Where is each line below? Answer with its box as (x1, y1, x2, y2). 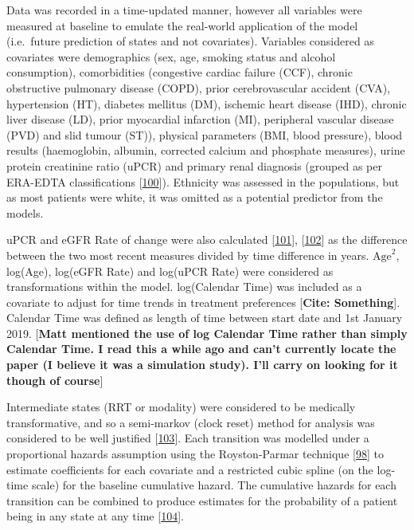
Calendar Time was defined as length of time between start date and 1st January (6, 309, 403, 326)
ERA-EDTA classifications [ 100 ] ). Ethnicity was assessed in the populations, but (6, 173, 400, 190)
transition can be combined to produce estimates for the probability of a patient (6, 492, 398, 508)
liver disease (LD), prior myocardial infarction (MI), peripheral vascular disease (6, 111, 394, 128)
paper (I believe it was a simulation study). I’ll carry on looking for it (6, 356, 398, 373)
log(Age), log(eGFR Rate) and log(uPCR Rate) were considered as (6, 262, 334, 279)
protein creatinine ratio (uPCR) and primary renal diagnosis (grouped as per (6, 157, 382, 174)
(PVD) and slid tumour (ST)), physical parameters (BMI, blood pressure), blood (6, 126, 403, 143)
